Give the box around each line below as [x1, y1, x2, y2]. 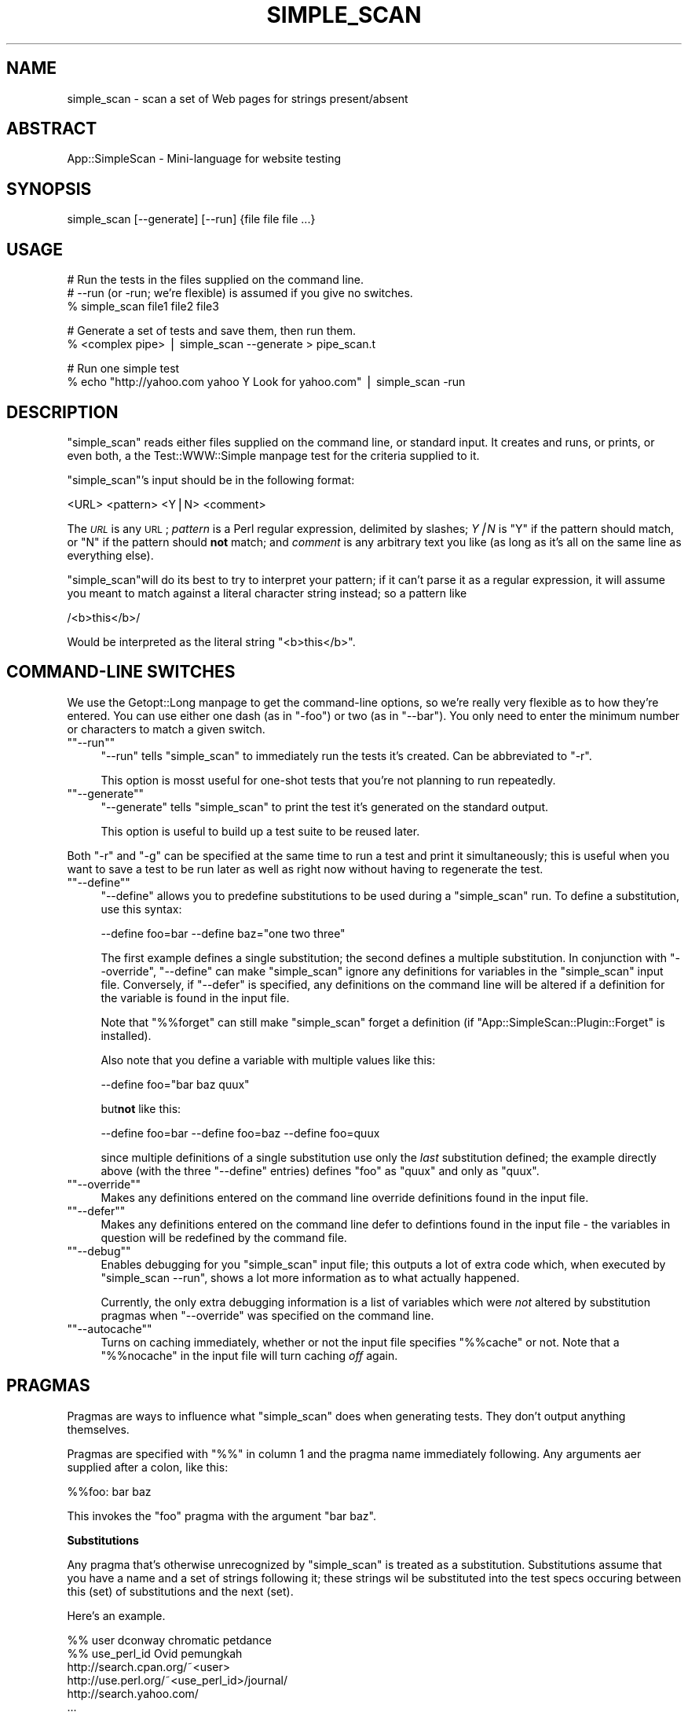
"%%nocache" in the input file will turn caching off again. [101, 1348, 398, 1362]
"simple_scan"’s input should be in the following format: [67, 472, 355, 487]
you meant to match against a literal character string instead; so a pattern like [67, 586, 467, 600]
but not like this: [101, 1101, 181, 1115]
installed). [101, 1028, 152, 1042]
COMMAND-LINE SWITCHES [6, 662, 236, 682]
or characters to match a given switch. [67, 722, 265, 736]
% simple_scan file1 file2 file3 [67, 299, 219, 314]
